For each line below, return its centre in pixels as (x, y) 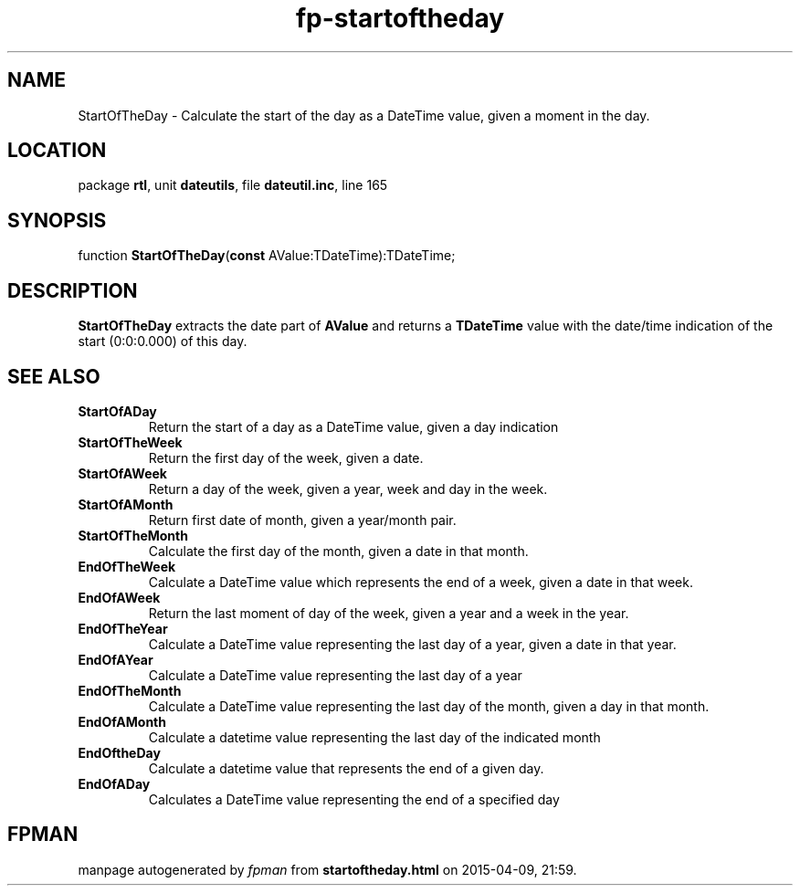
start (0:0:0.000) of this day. (163, 341)
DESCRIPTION (73, 290)
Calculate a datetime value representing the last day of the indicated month (374, 737)
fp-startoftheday (400, 18)
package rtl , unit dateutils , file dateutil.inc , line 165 (233, 185)
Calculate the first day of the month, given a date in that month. (338, 551)
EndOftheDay (119, 752)
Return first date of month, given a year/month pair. (302, 520)
